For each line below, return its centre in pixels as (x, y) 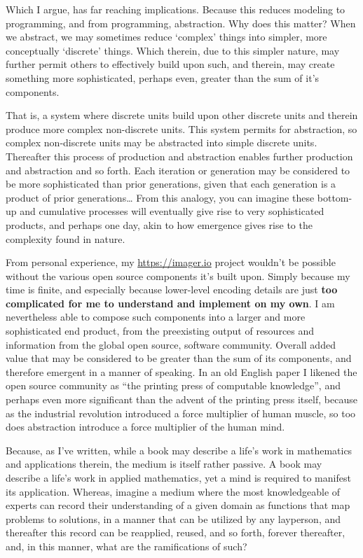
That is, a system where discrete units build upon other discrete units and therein (182, 115)
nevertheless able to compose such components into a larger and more (156, 317)
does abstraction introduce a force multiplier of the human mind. (145, 427)
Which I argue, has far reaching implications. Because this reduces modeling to (176, 9)
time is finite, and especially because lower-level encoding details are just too (172, 290)
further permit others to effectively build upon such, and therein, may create (170, 64)
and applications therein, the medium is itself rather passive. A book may (164, 464)
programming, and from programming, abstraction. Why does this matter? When (181, 23)
